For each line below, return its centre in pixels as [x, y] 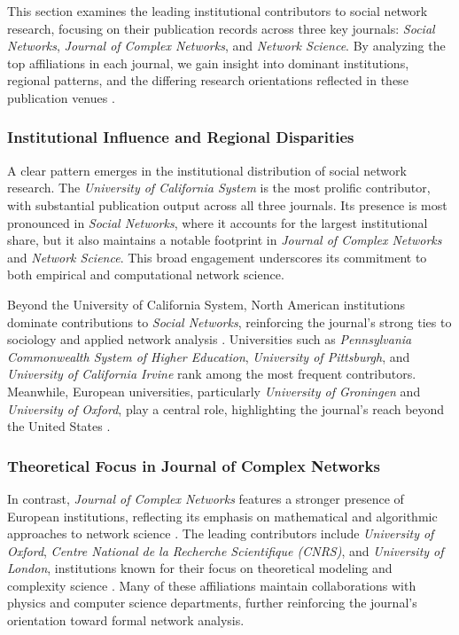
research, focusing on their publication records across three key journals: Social [221, 28]
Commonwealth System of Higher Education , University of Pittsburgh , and [209, 356]
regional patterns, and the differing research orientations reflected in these [208, 80]
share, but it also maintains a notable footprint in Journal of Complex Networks [225, 240]
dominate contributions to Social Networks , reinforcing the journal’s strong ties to [229, 321]
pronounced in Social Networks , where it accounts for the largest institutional [218, 222]
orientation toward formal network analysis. [126, 620]
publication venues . [61, 97]
